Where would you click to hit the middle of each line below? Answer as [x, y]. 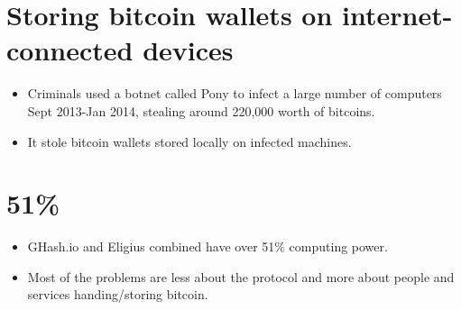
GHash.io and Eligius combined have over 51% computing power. [207, 246]
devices [188, 50]
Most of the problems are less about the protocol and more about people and [241, 276]
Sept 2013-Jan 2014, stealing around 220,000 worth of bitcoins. [201, 110]
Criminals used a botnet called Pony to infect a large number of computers [235, 93]
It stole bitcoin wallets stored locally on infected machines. [189, 141]
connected [70, 50]
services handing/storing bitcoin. [118, 294]
